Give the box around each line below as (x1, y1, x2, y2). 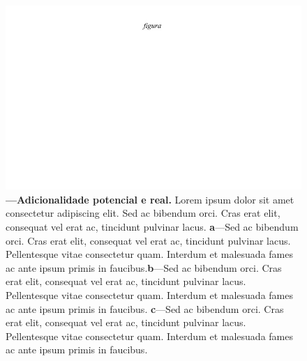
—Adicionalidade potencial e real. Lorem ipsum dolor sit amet (6, 192, 294, 206)
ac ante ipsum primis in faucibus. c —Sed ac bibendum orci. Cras (6, 301, 284, 316)
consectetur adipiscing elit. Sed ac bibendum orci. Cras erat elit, (6, 206, 280, 220)
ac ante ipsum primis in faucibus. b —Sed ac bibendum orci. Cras (6, 260, 282, 275)
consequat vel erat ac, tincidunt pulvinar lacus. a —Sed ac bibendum (6, 219, 299, 233)
